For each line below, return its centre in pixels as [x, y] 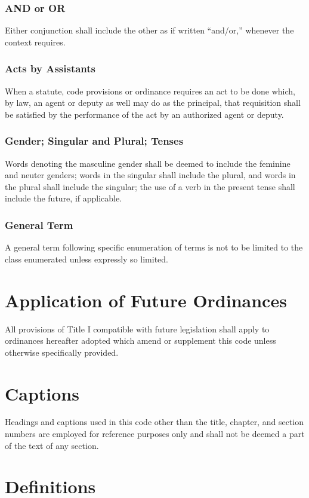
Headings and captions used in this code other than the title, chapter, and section [154, 422]
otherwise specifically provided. [62, 352]
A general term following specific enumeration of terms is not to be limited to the [154, 247]
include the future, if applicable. [64, 198]
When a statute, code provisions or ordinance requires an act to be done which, [150, 91]
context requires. [35, 42]
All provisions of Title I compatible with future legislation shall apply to [137, 329]
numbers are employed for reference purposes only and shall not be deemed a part [155, 434]
